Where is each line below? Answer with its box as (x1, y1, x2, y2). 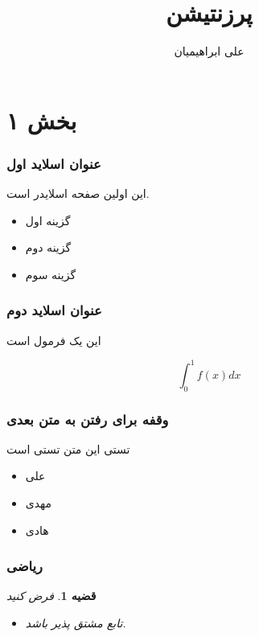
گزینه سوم (25, 265, 76, 282)
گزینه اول (25, 212, 71, 228)
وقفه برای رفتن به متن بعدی (6, 409, 169, 429)
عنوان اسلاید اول (6, 153, 101, 173)
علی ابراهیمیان (174, 43, 245, 60)
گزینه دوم (25, 239, 72, 256)
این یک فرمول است (6, 331, 101, 348)
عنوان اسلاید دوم (6, 300, 102, 320)
